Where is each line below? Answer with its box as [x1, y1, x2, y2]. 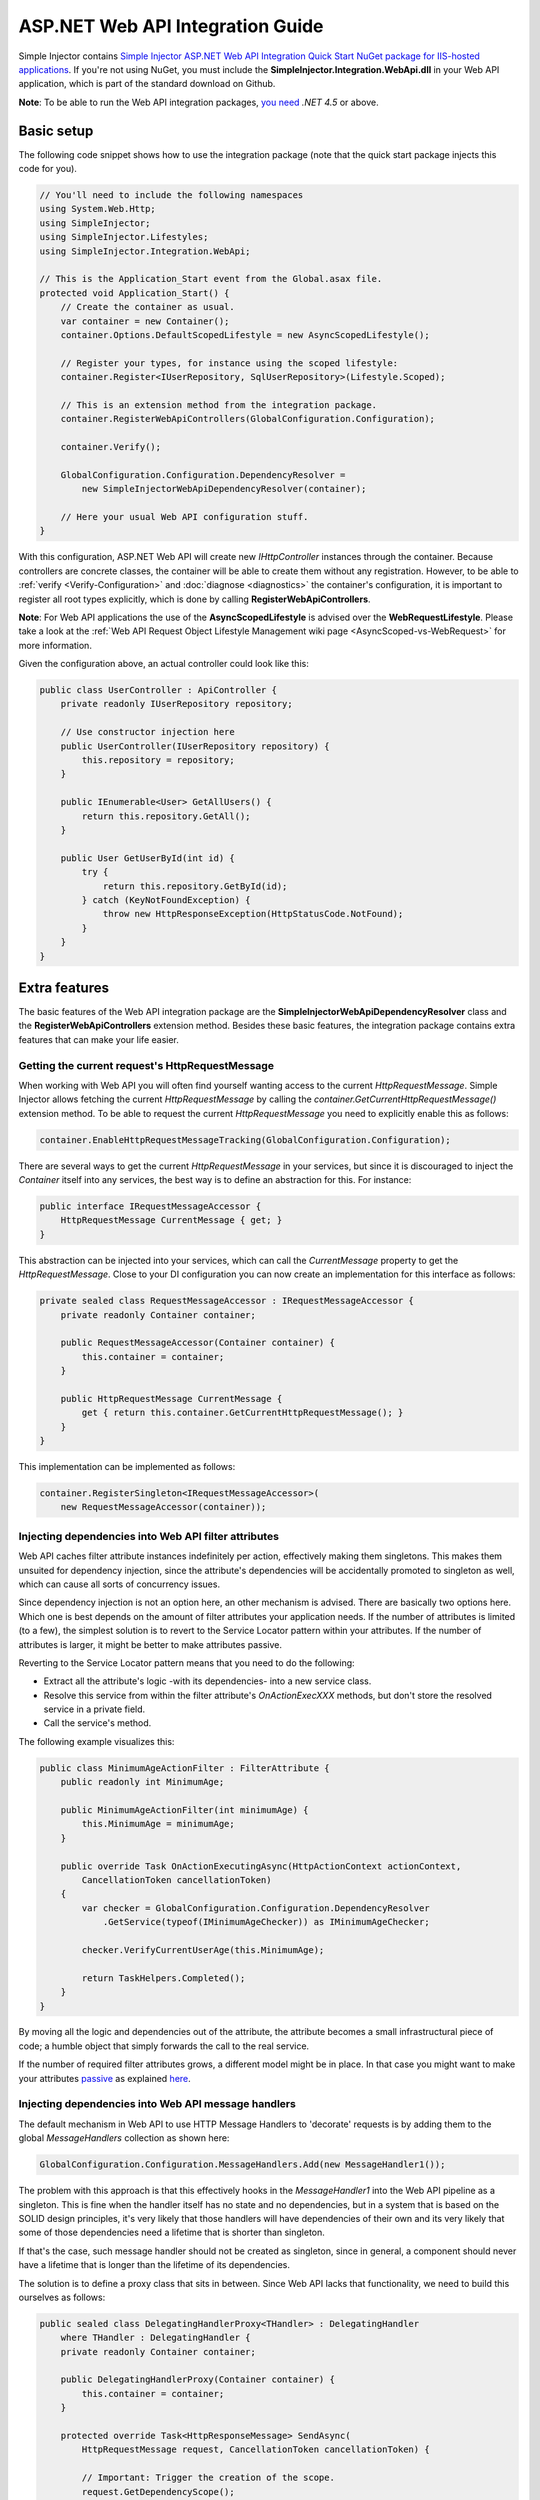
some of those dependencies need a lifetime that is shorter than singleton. [18, 2226, 325, 2239]
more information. [18, 639, 92, 651]
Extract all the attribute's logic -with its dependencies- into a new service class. [43, 1675, 372, 1687]
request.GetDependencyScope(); [81, 2486, 235, 2497]
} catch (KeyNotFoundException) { [81, 894, 251, 905]
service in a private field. [43, 1703, 146, 1715]
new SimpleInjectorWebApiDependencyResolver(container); [81, 483, 367, 495]
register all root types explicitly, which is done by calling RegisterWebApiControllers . [18, 593, 371, 605]
